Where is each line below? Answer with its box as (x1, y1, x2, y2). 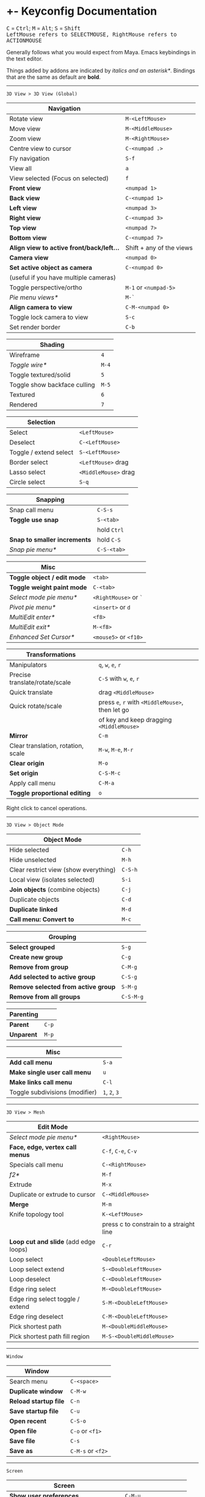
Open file (9, 1427, 37, 1435)
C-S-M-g (121, 993, 144, 1000)
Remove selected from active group (9, 982, 116, 991)
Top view (9, 223, 37, 232)
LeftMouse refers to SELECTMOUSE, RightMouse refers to (6, 31, 177, 38)
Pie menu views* (9, 293, 59, 302)
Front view (9, 184, 41, 192)
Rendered (9, 400, 38, 408)
